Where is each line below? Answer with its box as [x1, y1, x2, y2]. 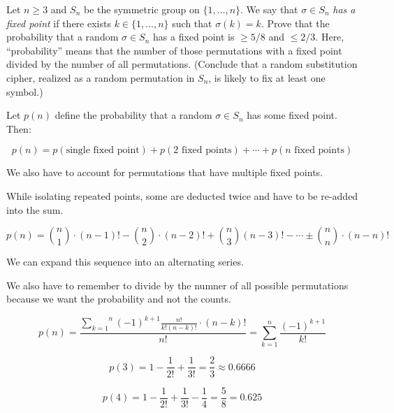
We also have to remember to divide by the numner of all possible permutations [6, 277, 349, 292]
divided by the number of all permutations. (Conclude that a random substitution [6, 57, 358, 71]
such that [172, 15, 212, 30]
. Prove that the [261, 15, 330, 30]
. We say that [240, 2, 298, 16]
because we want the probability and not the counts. [6, 291, 231, 306]
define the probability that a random [54, 108, 212, 122]
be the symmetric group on [83, 2, 200, 16]
